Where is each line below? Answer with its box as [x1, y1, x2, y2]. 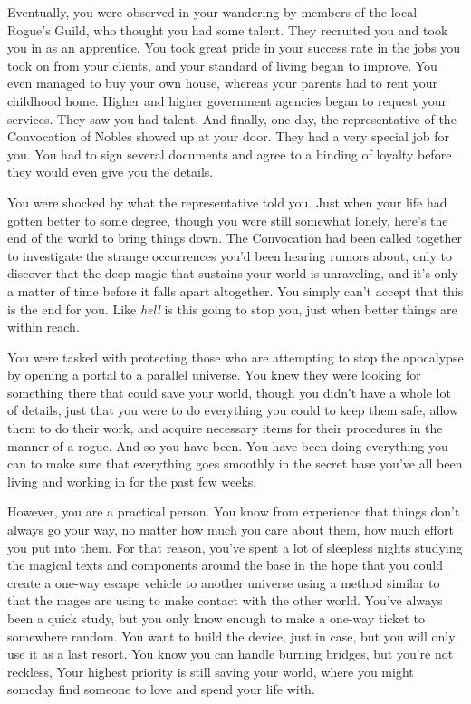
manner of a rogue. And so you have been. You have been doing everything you [7, 436, 448, 455]
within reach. [7, 317, 80, 336]
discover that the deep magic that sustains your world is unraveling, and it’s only [7, 264, 458, 283]
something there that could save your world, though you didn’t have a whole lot [7, 382, 451, 401]
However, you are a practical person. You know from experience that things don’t [7, 502, 460, 521]
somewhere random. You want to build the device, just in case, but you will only [7, 626, 456, 645]
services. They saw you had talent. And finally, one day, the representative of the [7, 109, 457, 128]
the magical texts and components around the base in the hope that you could [7, 555, 443, 574]
